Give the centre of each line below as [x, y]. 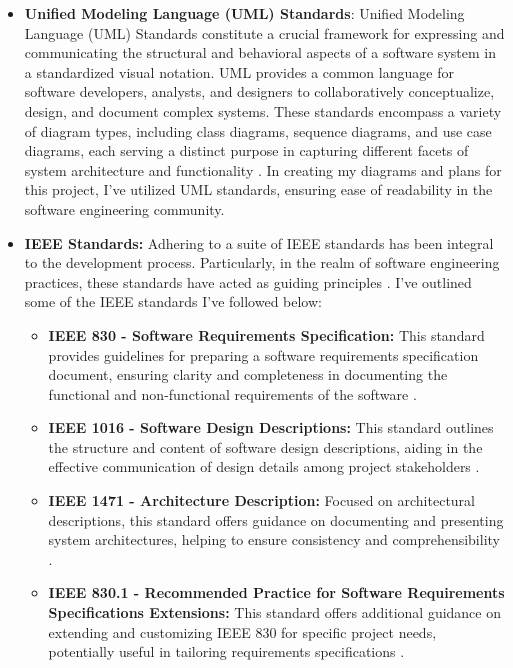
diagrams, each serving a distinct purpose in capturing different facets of [246, 150]
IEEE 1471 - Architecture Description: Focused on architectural [261, 500]
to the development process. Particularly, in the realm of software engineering [262, 262]
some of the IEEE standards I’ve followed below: [173, 301]
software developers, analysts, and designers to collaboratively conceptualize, [259, 91]
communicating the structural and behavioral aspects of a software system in [260, 52]
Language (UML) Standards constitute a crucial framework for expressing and [264, 32]
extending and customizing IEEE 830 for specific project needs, [242, 631]
